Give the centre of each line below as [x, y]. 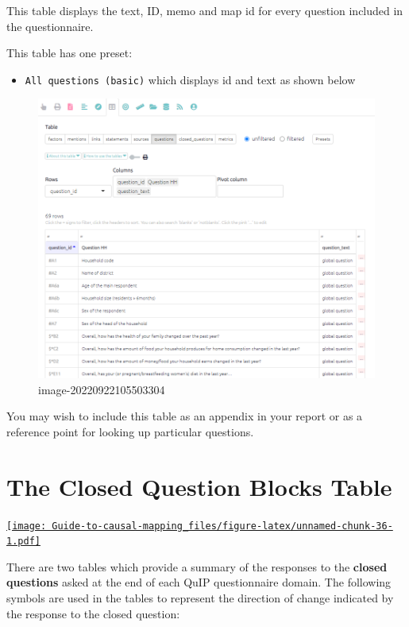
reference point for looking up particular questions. [130, 431]
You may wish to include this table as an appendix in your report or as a [185, 416]
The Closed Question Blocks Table [199, 486]
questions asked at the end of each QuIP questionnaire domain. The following [199, 582]
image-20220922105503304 [102, 389]
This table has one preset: [69, 53]
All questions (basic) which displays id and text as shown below [190, 79]
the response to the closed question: [93, 613]
